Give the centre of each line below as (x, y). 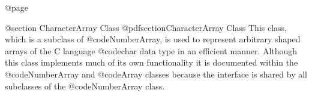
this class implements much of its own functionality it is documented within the (151, 62)
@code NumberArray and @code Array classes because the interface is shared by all (156, 74)
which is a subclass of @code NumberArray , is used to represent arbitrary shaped (153, 39)
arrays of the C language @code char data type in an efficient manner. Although (151, 50)
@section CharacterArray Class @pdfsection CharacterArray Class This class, (146, 27)
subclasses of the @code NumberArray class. (85, 86)
